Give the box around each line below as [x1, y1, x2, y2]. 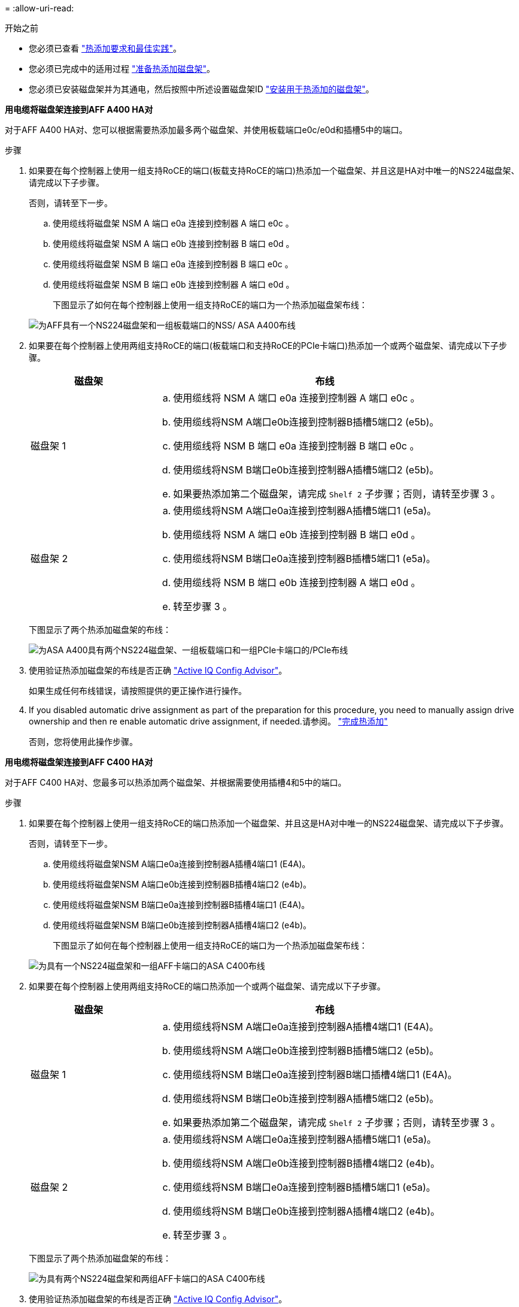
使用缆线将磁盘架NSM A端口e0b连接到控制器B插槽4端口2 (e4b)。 [53, 879, 312, 889]
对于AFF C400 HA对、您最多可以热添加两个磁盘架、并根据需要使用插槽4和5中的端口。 [5, 777, 347, 787]
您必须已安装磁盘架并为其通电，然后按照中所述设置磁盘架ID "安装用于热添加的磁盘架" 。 [29, 84, 374, 94]
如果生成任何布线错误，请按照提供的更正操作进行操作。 [29, 686, 247, 696]
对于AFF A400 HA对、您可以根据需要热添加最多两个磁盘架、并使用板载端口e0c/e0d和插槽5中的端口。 [5, 125, 408, 135]
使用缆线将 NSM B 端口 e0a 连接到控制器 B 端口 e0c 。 [173, 440, 420, 452]
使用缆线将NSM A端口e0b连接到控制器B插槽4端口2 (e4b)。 [173, 1157, 440, 1169]
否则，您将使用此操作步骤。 [29, 736, 138, 747]
